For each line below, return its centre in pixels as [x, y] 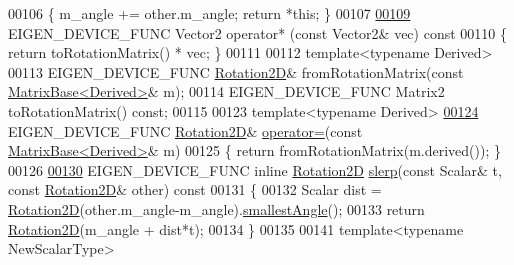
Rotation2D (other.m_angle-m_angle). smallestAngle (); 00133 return [216, 208]
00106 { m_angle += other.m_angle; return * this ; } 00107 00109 [209, 13]
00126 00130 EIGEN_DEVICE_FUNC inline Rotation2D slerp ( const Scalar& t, [255, 169]
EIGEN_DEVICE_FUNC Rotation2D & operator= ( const [185, 130]
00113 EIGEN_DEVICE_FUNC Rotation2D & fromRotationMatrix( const [236, 71]
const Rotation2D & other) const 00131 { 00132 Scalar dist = [195, 189]
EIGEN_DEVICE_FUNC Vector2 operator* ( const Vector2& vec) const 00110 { [257, 32]
